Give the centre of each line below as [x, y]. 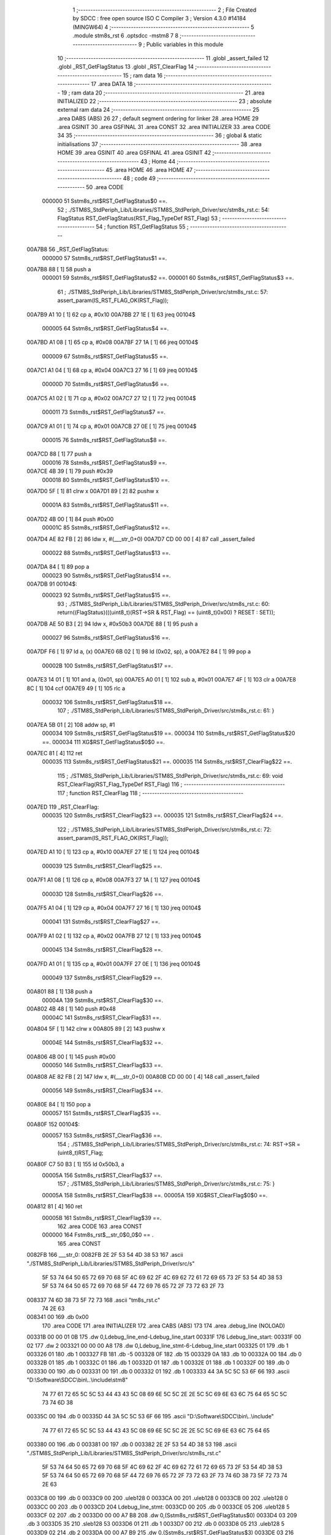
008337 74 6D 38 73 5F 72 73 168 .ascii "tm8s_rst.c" [93, 1300]
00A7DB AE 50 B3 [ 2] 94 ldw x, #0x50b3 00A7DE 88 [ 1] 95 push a [112, 624]
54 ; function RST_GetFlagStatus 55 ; [143, 227]
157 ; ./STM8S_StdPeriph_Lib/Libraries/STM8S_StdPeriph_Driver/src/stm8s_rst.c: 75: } [166, 1184]
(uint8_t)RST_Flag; [80, 1153]
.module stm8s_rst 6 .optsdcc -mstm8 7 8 [126, 36]
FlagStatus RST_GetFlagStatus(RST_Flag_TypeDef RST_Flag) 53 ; [139, 218]
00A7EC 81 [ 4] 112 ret [55, 753]
